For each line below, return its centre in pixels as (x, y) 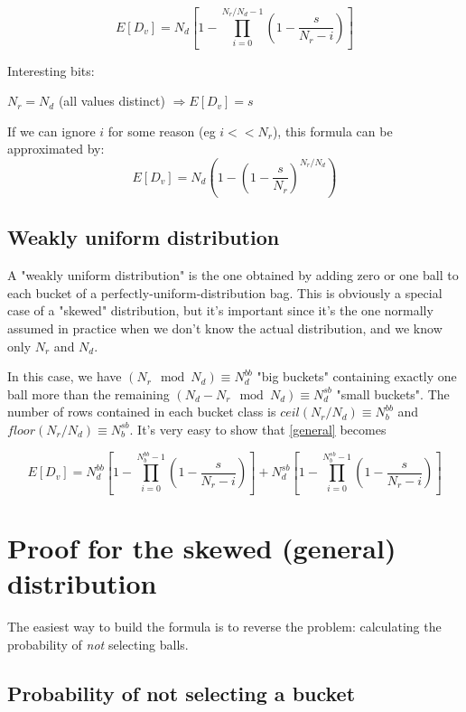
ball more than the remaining (89, 393)
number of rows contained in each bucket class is (142, 412)
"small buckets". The (393, 393)
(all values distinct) (112, 101)
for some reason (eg (162, 131)
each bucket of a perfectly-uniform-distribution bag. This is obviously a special (225, 292)
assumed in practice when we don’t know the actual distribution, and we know (225, 328)
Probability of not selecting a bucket (182, 693)
